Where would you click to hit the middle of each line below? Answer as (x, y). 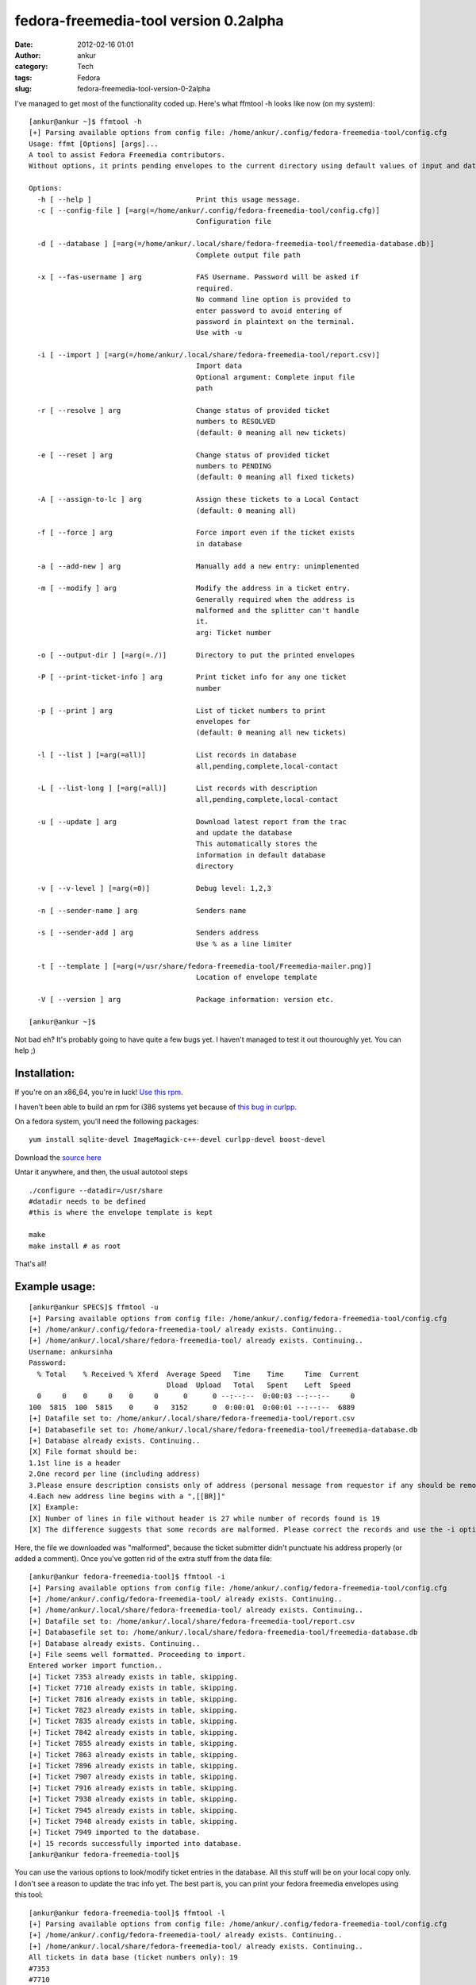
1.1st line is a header (75, 1463)
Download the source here (58, 1157)
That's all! (31, 1263)
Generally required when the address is (275, 599)
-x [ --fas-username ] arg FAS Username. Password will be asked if (198, 277)
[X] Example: (54, 1507)
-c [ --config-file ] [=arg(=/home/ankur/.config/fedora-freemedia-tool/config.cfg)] (209, 211)
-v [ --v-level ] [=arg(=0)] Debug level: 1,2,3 (154, 888)
